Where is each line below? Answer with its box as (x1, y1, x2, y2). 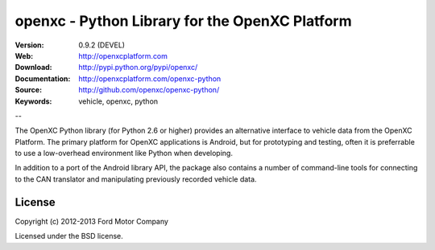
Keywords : (14, 96, 52, 106)
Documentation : (14, 73, 71, 84)
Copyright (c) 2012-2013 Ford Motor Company (14, 216, 169, 226)
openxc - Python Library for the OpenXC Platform (14, 12, 352, 30)
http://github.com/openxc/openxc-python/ (78, 85, 220, 95)
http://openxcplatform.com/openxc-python (78, 73, 222, 84)
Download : (14, 63, 52, 72)
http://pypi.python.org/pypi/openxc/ (78, 63, 198, 72)
